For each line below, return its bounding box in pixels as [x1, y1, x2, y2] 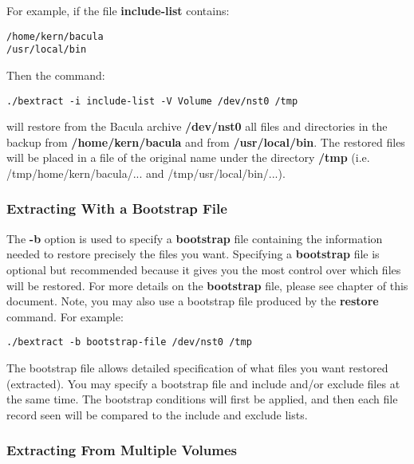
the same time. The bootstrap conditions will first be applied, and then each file [6, 391, 398, 407]
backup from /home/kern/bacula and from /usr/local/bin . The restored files [6, 133, 405, 150]
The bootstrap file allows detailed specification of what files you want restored [6, 359, 388, 376]
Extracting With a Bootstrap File [6, 199, 227, 218]
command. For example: [6, 308, 124, 324]
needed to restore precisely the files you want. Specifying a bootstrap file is [6, 246, 380, 262]
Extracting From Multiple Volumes [6, 440, 237, 460]
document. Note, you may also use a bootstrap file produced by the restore [6, 293, 379, 309]
